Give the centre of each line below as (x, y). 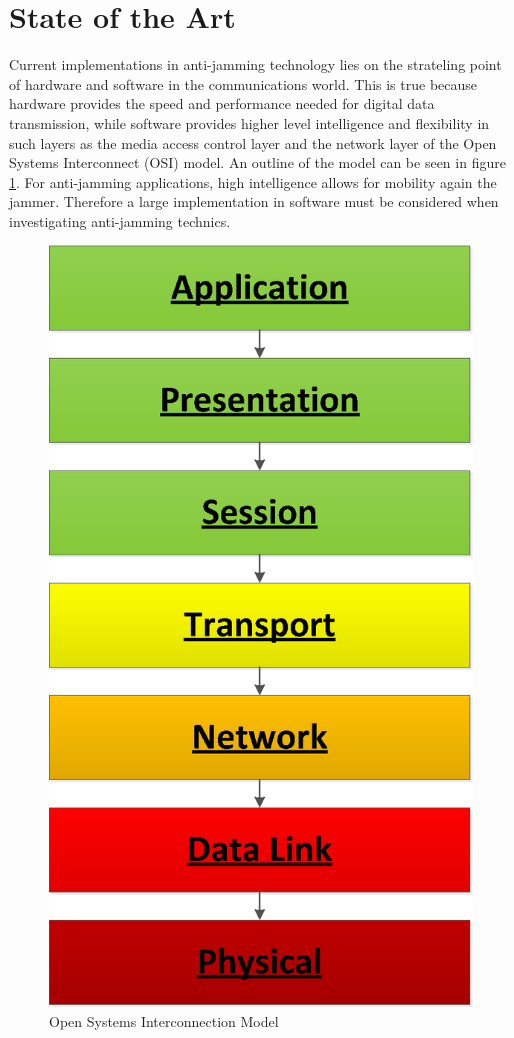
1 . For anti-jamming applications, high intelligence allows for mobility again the (253, 181)
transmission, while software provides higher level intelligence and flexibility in (249, 122)
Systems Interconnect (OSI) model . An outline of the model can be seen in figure (257, 162)
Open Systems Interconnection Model (164, 1020)
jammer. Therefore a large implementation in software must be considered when (254, 201)
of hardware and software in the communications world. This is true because (243, 83)
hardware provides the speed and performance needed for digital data (222, 103)
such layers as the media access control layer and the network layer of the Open (253, 142)
